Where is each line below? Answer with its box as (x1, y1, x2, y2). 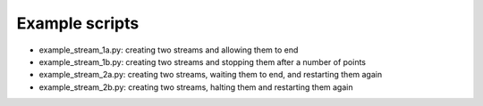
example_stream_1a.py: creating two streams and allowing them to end (38, 45, 299, 55)
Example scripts (16, 13, 140, 33)
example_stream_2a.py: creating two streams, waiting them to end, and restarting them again (38, 69, 383, 80)
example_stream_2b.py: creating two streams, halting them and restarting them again (38, 81, 353, 93)
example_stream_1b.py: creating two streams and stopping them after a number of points (38, 56, 367, 67)
